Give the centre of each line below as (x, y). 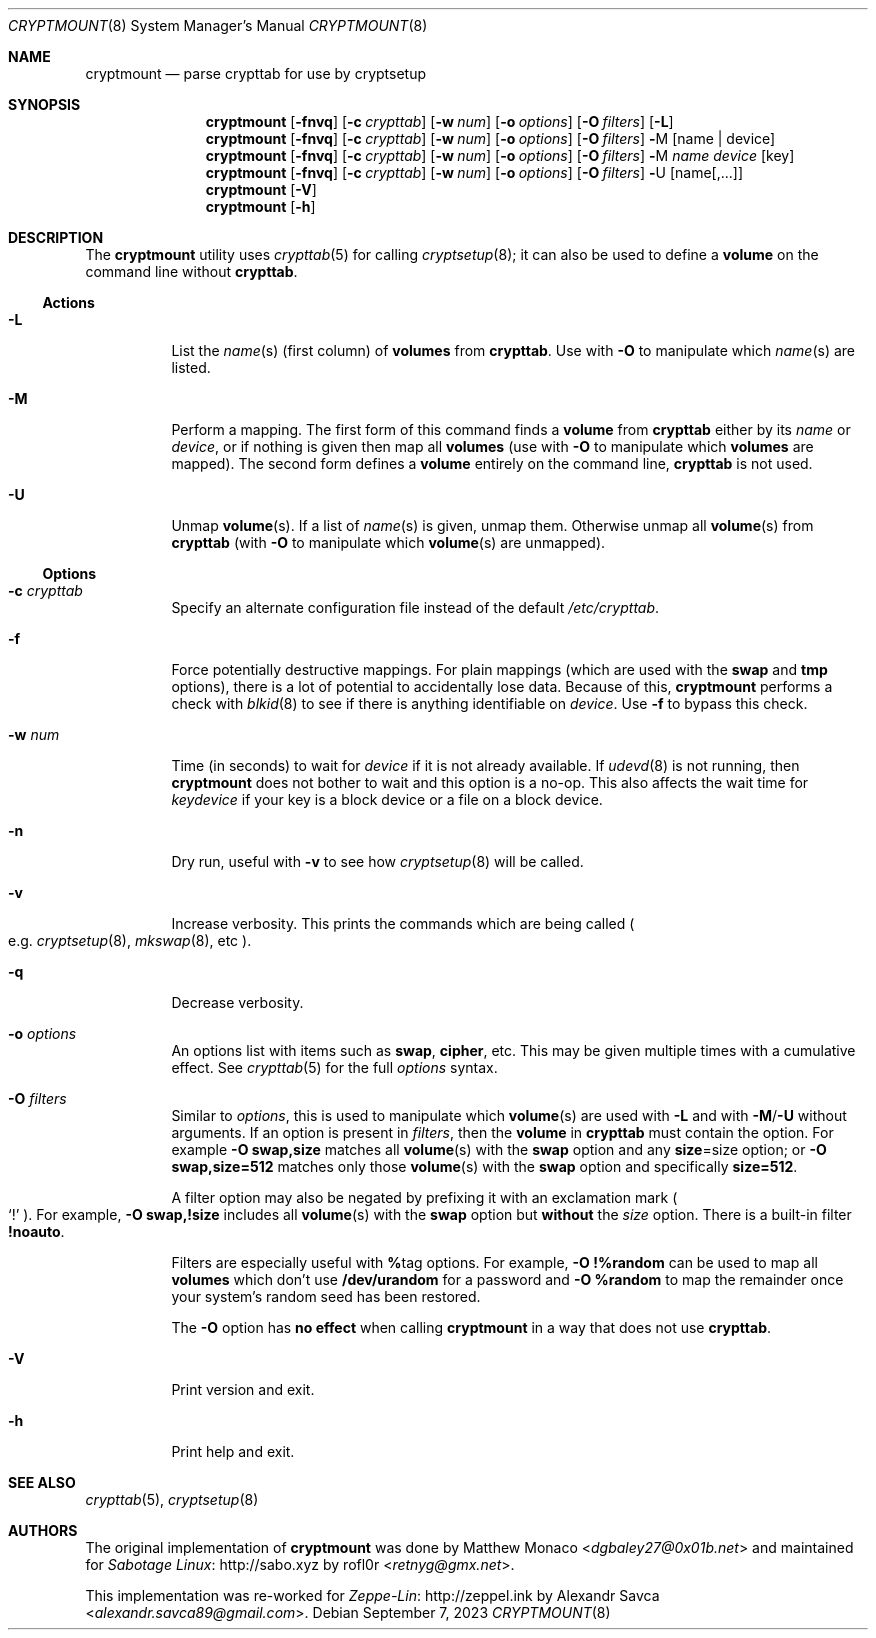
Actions (68, 302)
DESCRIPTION (56, 237)
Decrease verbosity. (237, 1002)
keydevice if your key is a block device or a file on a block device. (387, 799)
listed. (191, 367)
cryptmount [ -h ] (260, 206)
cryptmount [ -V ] (261, 189)
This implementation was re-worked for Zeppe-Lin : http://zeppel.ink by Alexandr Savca (372, 1595)
